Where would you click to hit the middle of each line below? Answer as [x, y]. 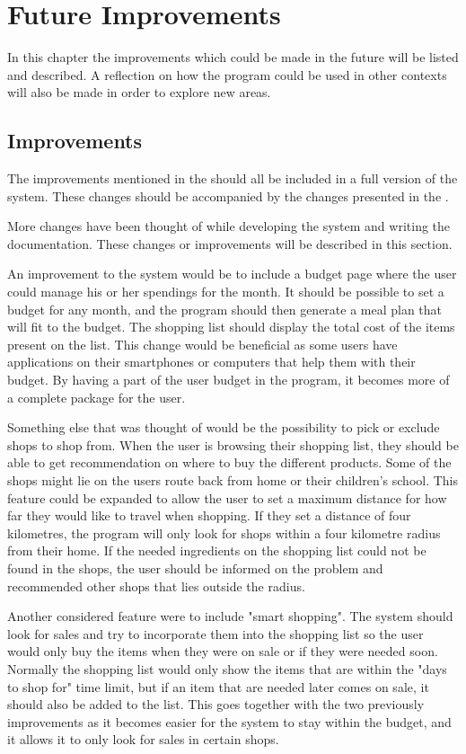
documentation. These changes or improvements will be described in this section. [230, 243]
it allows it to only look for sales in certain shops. [143, 739]
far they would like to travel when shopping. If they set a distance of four [209, 515]
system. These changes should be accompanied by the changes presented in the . [228, 195]
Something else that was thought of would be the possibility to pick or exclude [224, 427]
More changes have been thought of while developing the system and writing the [229, 226]
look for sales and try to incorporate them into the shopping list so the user [215, 633]
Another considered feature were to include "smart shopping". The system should [230, 616]
